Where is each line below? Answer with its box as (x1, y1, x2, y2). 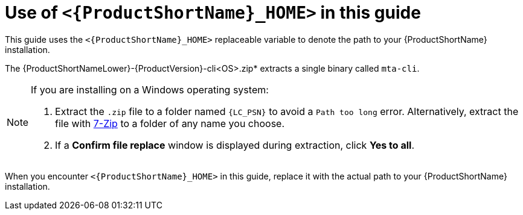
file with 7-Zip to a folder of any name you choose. (55, 117, 285, 129)
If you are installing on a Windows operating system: (31, 83, 269, 96)
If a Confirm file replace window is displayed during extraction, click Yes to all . (55, 139, 414, 151)
